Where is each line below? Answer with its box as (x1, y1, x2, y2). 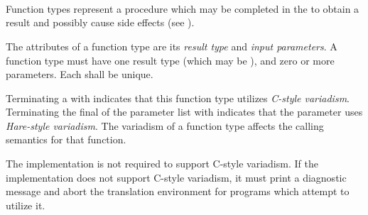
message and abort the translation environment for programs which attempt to (6, 184, 350, 199)
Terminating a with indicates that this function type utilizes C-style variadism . (6, 90, 350, 105)
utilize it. (6, 197, 45, 212)
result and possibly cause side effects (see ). (6, 15, 195, 30)
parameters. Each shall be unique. (6, 67, 153, 82)
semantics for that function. (6, 132, 126, 147)
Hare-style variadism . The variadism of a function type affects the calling (6, 118, 324, 133)
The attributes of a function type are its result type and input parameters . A (6, 38, 337, 53)
